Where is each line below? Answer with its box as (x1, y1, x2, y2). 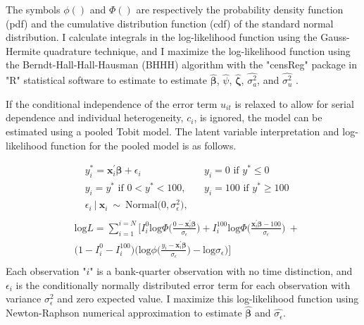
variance (6, 291, 42, 306)
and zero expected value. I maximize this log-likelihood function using (57, 291, 359, 306)
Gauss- (320, 30, 350, 44)
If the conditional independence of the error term (6, 96, 218, 111)
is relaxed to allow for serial (234, 96, 354, 111)
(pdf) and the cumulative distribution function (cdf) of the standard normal (6, 16, 334, 30)
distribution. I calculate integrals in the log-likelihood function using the (6, 30, 318, 44)
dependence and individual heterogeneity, (6, 110, 184, 125)
